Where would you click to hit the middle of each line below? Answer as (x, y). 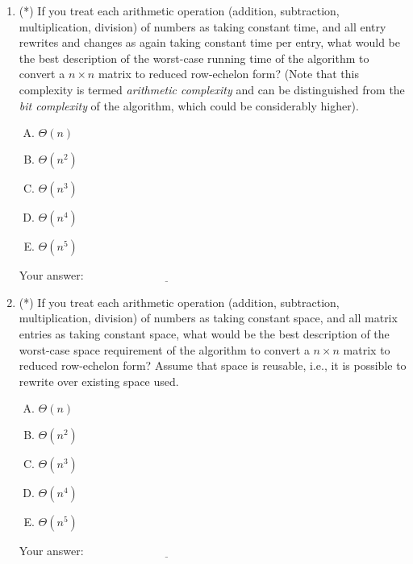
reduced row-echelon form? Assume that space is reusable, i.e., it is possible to (213, 365)
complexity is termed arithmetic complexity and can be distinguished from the (212, 89)
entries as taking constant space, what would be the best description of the (204, 333)
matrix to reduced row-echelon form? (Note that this (228, 74)
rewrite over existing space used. (99, 381)
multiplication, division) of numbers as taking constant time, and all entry (202, 26)
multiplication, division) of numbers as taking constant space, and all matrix (208, 318)
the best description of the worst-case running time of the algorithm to (194, 58)
